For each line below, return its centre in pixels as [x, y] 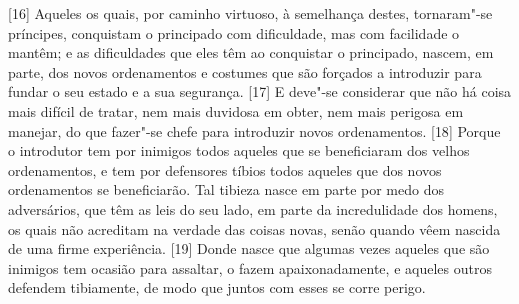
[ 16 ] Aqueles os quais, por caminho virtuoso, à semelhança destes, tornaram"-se [250, 13]
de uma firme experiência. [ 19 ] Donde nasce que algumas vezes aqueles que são [249, 248]
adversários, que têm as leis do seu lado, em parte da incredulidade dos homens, [253, 208]
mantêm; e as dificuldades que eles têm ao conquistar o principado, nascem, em [251, 52]
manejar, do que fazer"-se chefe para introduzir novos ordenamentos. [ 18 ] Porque [254, 130]
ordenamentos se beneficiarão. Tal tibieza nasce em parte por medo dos [226, 189]
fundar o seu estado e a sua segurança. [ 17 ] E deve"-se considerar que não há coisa [260, 91]
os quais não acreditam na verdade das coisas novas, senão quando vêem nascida [254, 228]
